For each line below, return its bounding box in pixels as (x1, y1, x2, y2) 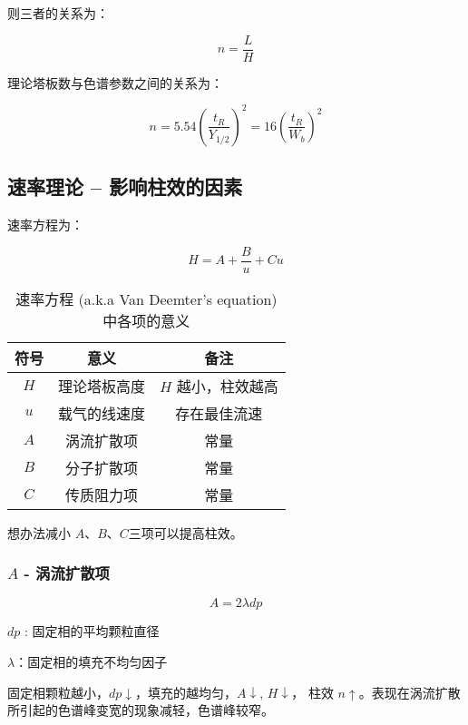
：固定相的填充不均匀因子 (15, 652, 168, 671)
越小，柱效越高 (176, 375, 278, 397)
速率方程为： (7, 214, 83, 233)
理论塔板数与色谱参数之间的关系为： (7, 73, 223, 92)
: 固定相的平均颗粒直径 (24, 622, 160, 641)
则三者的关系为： (7, 4, 109, 22)
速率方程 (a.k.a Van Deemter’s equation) (15, 288, 278, 309)
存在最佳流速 (175, 402, 263, 424)
